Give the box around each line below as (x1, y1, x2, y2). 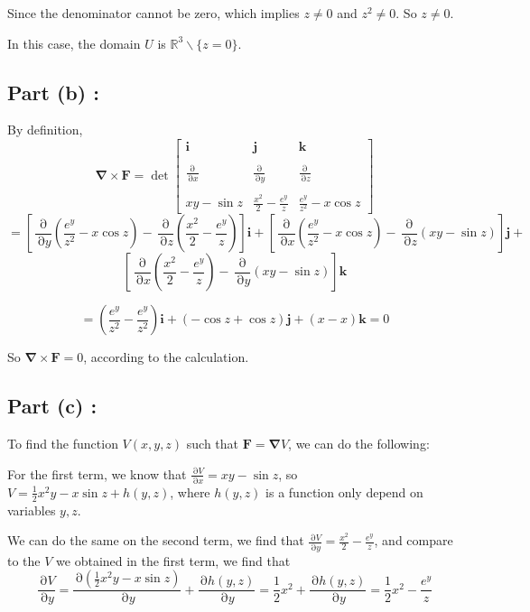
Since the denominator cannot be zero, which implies (7, 4, 300, 22)
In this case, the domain (7, 33, 141, 52)
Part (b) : (7, 78, 99, 106)
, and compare (374, 531, 453, 550)
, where (170, 482, 210, 501)
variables (7, 500, 56, 519)
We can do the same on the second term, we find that (7, 531, 304, 550)
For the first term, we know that (7, 464, 187, 483)
